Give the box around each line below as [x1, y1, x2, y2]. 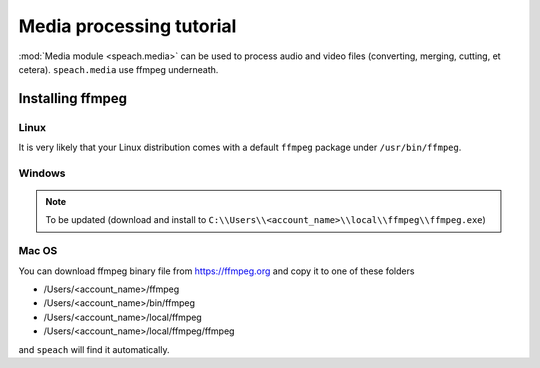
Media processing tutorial [18, 15, 237, 37]
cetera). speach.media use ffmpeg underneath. [18, 63, 219, 75]
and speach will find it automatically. [18, 343, 170, 355]
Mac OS [18, 244, 58, 258]
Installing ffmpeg [18, 90, 128, 107]
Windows [18, 166, 66, 180]
